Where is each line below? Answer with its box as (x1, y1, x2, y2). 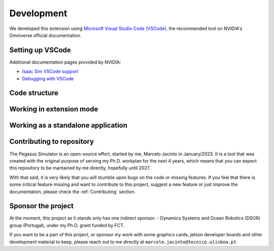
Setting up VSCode (9, 46, 71, 54)
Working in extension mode (9, 105, 98, 114)
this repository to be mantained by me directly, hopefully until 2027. (9, 165, 151, 171)
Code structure (9, 89, 58, 98)
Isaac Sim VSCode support (22, 69, 79, 75)
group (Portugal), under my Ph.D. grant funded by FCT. (9, 222, 125, 228)
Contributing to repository (9, 137, 94, 146)
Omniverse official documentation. (9, 32, 82, 38)
